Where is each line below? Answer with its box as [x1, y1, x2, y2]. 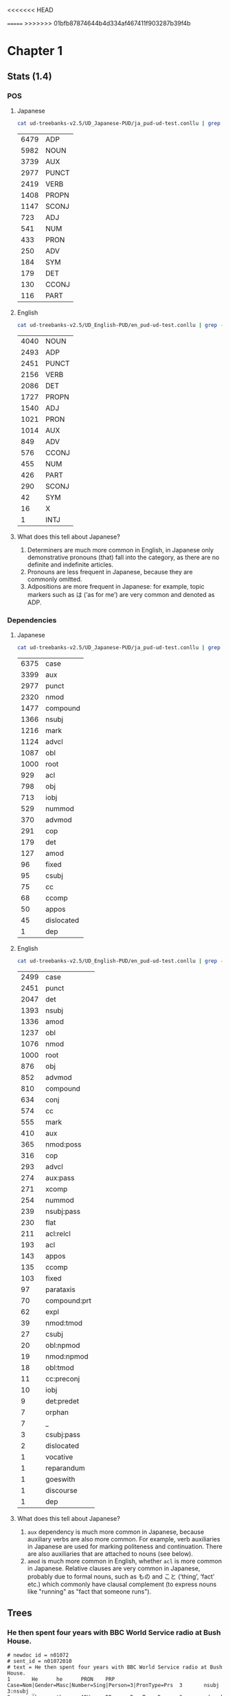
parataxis [45, 1285, 76, 1294]
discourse [45, 1485, 78, 1495]
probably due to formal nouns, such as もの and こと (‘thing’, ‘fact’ [27, 1572, 215, 1581]
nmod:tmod [45, 1318, 83, 1328]
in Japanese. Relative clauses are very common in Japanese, [27, 1564, 200, 1572]
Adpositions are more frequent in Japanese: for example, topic [27, 582, 205, 590]
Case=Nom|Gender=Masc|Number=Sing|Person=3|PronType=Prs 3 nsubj [7, 1682, 220, 1689]
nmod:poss [45, 1140, 82, 1149]
